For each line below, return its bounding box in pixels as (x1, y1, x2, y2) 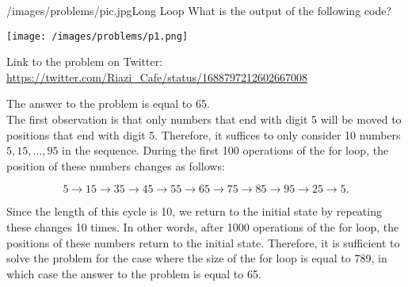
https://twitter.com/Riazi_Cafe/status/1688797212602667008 (6, 68, 308, 85)
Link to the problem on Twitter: (6, 53, 163, 70)
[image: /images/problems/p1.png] (6, 30, 189, 42)
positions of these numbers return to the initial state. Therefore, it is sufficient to (6, 234, 400, 251)
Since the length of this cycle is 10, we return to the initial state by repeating (6, 203, 382, 220)
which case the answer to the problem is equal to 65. (6, 265, 261, 281)
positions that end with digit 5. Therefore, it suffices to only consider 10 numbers (6, 126, 401, 143)
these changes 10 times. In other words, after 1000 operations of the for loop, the (6, 219, 399, 235)
